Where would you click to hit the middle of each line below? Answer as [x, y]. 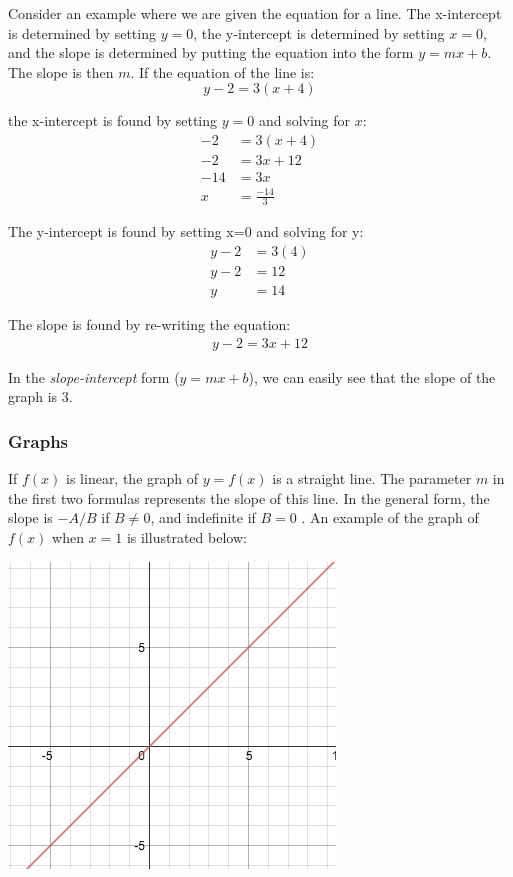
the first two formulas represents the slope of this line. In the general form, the [249, 497]
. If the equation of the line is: [222, 71]
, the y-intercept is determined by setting [319, 32]
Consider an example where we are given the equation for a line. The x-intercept [255, 13]
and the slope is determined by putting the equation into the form [211, 52]
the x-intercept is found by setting [113, 120]
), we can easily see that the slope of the [372, 376]
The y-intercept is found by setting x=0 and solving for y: [186, 231]
